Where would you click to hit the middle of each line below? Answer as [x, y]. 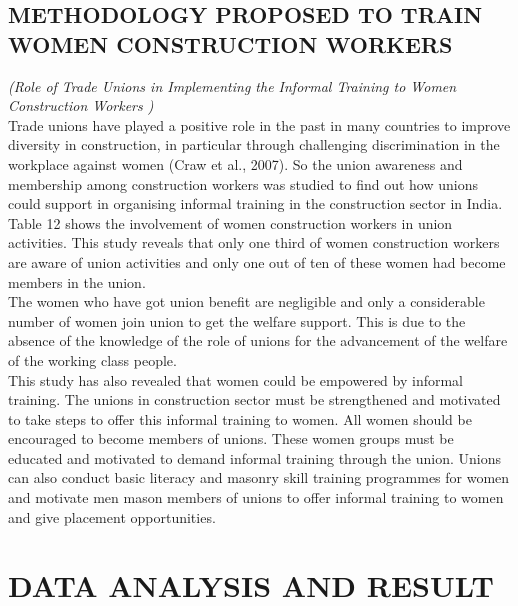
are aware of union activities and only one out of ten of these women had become [257, 261]
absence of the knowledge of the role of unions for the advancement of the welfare [258, 340]
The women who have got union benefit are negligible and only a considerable [246, 301]
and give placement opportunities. [112, 516]
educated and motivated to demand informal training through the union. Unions [254, 457]
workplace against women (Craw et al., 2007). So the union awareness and [235, 163]
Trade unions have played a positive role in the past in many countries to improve [259, 124]
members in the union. [77, 281]
